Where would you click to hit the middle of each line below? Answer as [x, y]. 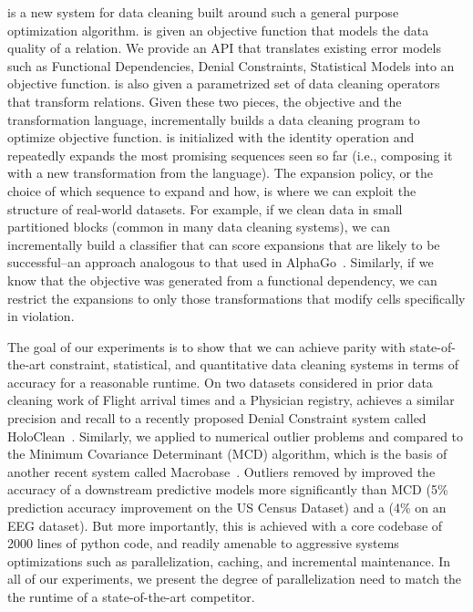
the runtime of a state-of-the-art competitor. [131, 596]
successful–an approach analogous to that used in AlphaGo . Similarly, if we [221, 262]
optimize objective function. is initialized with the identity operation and [211, 137]
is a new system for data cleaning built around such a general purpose [203, 12]
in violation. [41, 316]
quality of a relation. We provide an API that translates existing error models [224, 48]
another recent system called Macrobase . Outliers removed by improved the [221, 471]
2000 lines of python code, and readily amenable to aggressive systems [203, 543]
